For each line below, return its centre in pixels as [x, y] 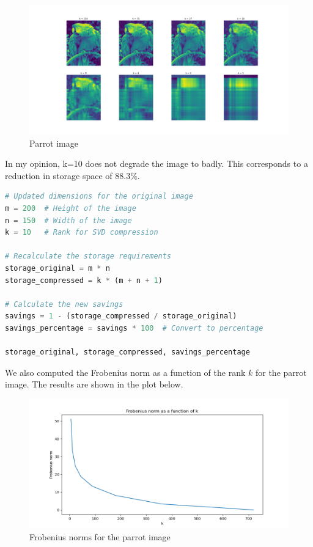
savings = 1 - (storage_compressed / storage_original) [121, 316]
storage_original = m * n [57, 268]
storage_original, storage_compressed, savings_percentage [127, 352]
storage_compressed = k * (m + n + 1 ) [84, 280]
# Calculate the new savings [64, 304]
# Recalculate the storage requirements [88, 256]
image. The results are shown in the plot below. [94, 384]
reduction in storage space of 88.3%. [72, 175]
